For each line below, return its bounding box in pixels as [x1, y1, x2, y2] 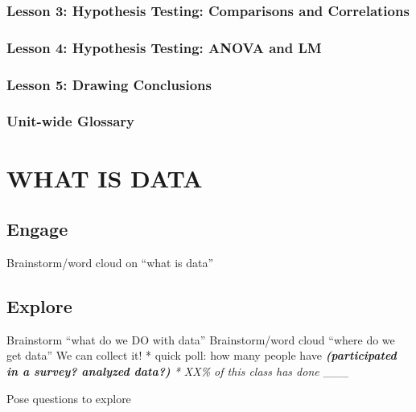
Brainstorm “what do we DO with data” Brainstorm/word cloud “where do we [6, 331, 395, 348]
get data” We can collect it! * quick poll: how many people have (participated [6, 347, 397, 364]
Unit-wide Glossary [6, 111, 134, 131]
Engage [6, 216, 68, 241]
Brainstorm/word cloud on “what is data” [6, 253, 214, 270]
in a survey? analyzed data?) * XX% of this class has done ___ [6, 362, 348, 379]
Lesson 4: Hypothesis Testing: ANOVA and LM [6, 37, 322, 57]
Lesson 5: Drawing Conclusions [6, 74, 212, 94]
